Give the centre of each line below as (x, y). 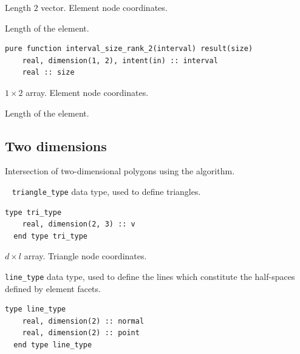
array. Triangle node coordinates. (85, 256)
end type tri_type (51, 236)
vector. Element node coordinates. (104, 7)
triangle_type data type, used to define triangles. (106, 191)
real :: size (48, 73)
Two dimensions (56, 145)
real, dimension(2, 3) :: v (79, 224)
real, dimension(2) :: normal (83, 321)
